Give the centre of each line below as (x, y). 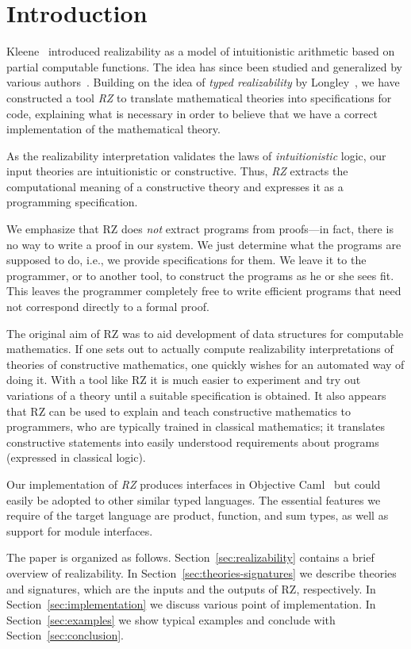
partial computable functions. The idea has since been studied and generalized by (204, 66)
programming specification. (72, 202)
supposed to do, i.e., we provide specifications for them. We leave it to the (186, 260)
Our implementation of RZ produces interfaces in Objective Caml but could (194, 484)
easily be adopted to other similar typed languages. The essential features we (194, 499)
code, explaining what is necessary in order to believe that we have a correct (192, 113)
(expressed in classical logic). (76, 457)
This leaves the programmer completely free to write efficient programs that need (204, 291)
